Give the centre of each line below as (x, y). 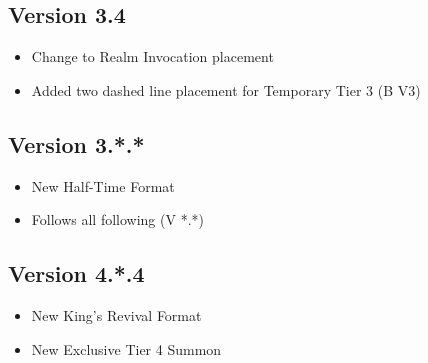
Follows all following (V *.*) (117, 219)
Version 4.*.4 (76, 273)
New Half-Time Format (103, 185)
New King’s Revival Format (116, 314)
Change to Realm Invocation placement (152, 56)
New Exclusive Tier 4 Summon (126, 348)
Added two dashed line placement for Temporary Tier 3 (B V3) (226, 89)
